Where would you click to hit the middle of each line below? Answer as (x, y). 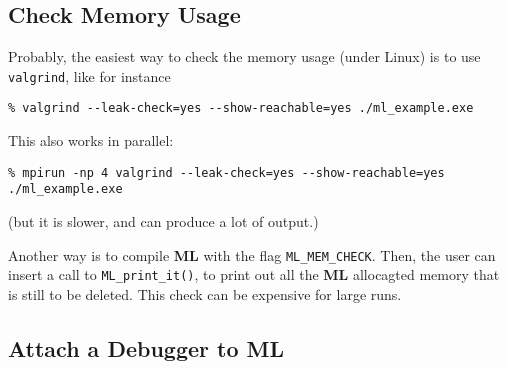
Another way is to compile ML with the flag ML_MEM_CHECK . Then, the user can (252, 254)
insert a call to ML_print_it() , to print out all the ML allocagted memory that (254, 274)
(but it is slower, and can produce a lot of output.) (163, 221)
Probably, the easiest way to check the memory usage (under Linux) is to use (244, 56)
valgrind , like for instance (89, 75)
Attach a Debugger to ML (146, 347)
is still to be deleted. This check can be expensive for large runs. (205, 293)
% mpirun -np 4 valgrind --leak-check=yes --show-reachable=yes (226, 172)
